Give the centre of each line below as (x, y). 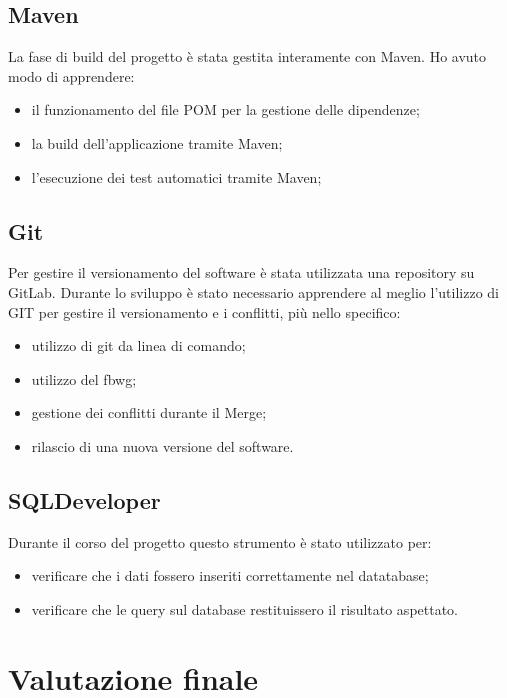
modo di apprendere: (71, 75)
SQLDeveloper (84, 499)
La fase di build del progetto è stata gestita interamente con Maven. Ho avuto (247, 56)
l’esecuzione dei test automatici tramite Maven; (176, 176)
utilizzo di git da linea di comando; (138, 345)
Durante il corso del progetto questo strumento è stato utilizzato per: (220, 541)
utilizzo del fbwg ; (84, 378)
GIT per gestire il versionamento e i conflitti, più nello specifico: (204, 311)
